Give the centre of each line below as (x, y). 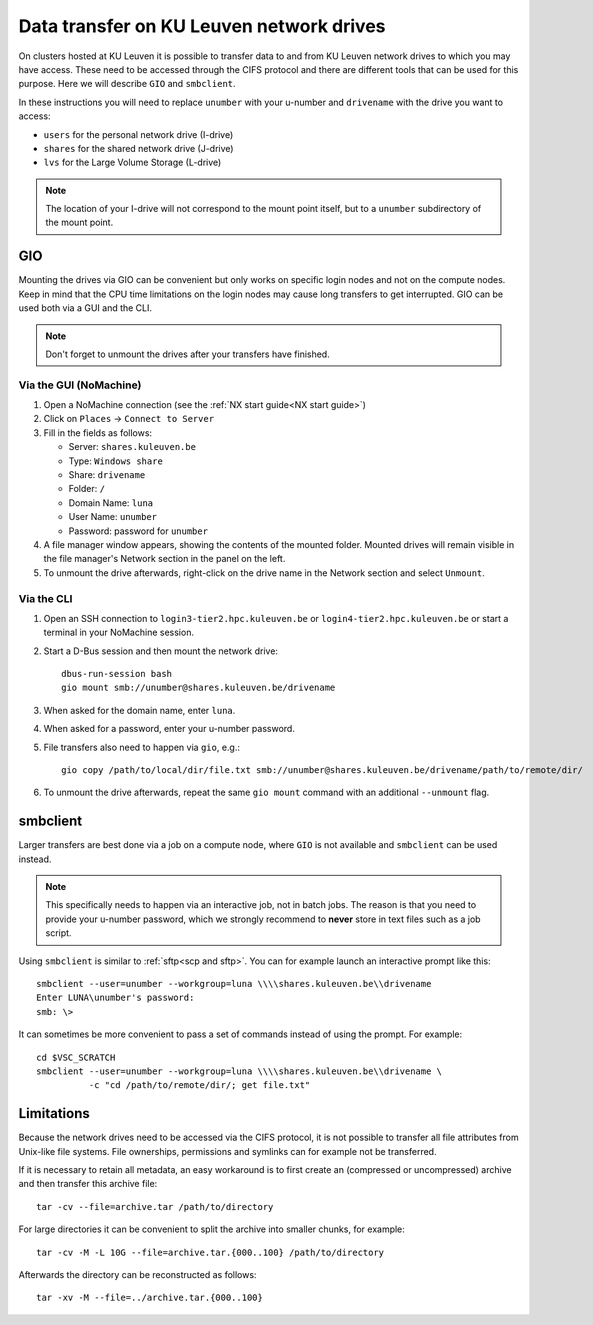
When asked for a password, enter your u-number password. (169, 729)
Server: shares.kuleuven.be (132, 447)
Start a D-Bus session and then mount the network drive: (161, 651)
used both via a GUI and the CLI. (85, 308)
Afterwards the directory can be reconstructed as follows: (137, 1275)
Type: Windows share (116, 461)
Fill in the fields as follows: (98, 432)
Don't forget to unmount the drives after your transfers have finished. (187, 354)
